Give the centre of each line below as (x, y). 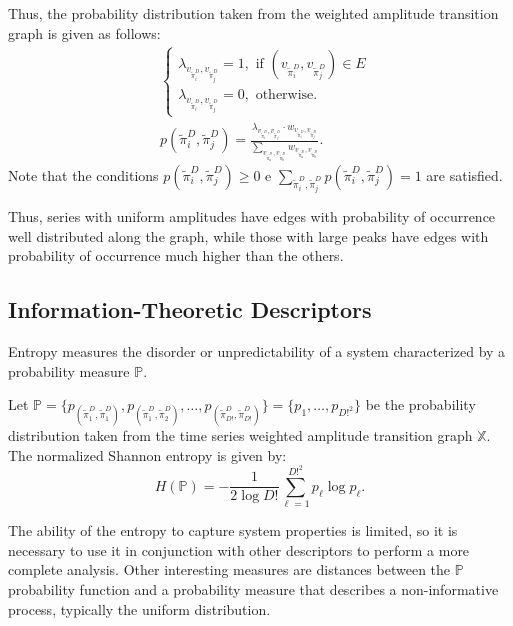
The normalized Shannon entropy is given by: (147, 454)
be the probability (420, 404)
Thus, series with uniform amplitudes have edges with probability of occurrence (252, 215)
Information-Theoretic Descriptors (190, 309)
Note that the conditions (83, 174)
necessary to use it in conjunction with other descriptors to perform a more (239, 549)
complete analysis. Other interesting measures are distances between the (229, 569)
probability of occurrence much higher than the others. (176, 255)
